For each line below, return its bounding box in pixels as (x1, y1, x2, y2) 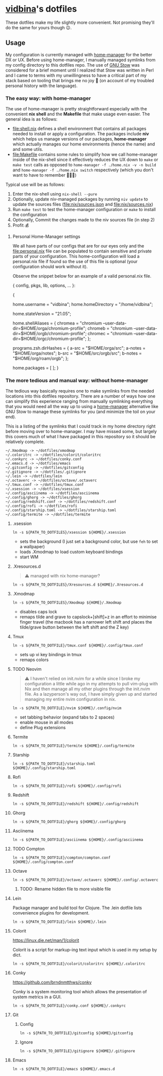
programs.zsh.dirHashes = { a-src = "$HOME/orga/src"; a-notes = (12, 345, 146, 351)
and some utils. (12, 146, 43, 152)
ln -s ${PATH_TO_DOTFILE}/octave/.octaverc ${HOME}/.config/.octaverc (12, 878, 159, 882)
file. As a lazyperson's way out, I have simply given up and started (24, 691, 157, 697)
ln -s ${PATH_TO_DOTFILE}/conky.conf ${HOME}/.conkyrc (12, 1004, 126, 1008)
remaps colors (19, 657, 49, 663)
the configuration (12, 212, 48, 217)
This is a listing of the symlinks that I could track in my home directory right (5, 423, 156, 429)
